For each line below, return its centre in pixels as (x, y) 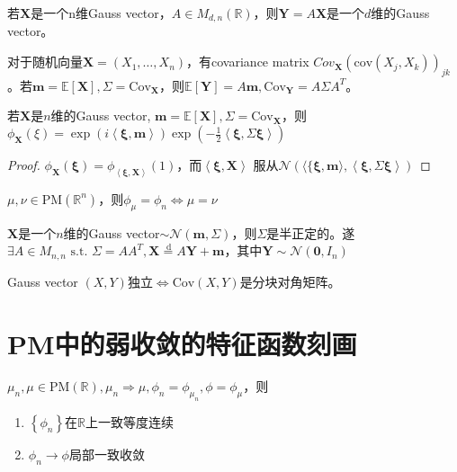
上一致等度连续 (130, 422)
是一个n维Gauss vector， (101, 13)
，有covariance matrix (248, 62)
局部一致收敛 (107, 454)
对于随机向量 (45, 62)
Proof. (24, 165)
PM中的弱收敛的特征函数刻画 (182, 343)
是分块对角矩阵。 (290, 281)
